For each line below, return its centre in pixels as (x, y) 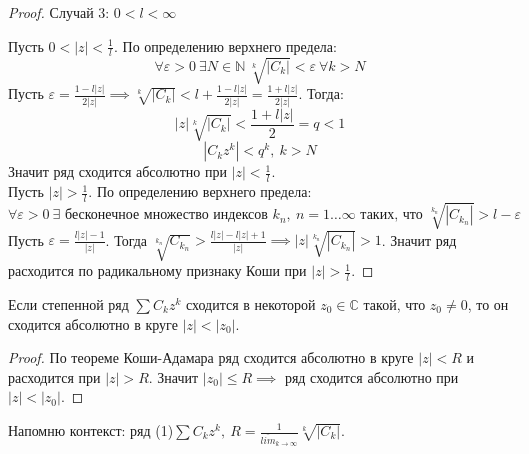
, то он (488, 304)
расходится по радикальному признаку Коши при (157, 270)
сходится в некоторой (250, 304)
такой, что (394, 304)
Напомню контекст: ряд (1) (91, 430)
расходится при (54, 376)
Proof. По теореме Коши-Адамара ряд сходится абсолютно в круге (211, 357)
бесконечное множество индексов (166, 215)
